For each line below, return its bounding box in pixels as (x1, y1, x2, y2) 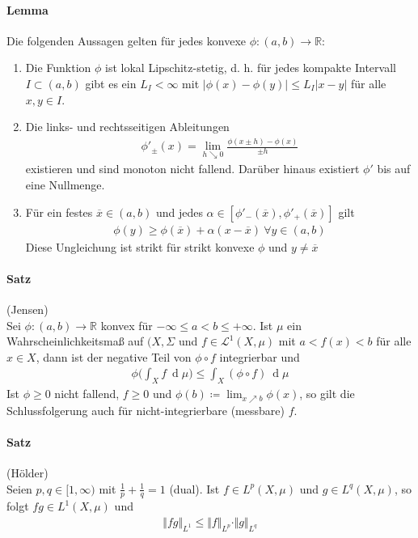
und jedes (155, 203, 203, 220)
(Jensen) (6, 300, 49, 317)
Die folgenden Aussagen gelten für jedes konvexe (6, 32, 247, 49)
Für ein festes (25, 203, 93, 220)
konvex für (100, 316, 153, 333)
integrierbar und (219, 348, 300, 365)
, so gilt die (299, 385, 355, 402)
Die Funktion (25, 59, 91, 76)
